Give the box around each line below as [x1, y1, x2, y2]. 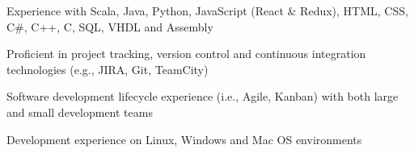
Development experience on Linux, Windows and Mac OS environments [6, 130, 362, 147]
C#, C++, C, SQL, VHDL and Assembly [6, 18, 213, 35]
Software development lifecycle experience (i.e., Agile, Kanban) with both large [6, 88, 399, 105]
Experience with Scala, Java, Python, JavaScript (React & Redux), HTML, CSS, [6, 2, 408, 19]
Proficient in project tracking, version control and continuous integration [6, 45, 366, 62]
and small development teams [6, 103, 153, 120]
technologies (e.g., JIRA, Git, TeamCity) [6, 60, 209, 77]
